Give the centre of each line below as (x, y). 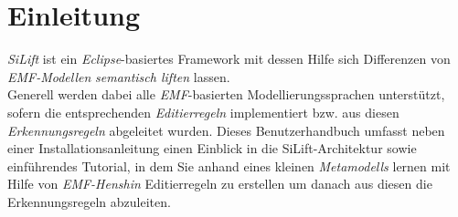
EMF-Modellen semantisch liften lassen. (119, 76)
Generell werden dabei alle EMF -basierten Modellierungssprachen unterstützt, (226, 94)
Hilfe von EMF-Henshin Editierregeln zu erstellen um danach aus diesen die (220, 184)
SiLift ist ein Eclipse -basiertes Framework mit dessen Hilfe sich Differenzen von (229, 59)
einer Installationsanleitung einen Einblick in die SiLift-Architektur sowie (212, 148)
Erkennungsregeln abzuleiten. (89, 201)
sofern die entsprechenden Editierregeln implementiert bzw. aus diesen (203, 112)
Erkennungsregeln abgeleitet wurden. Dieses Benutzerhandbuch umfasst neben (226, 130)
